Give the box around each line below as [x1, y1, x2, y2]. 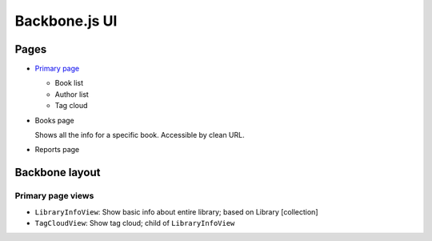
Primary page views [14, 191, 94, 202]
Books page [34, 115, 75, 125]
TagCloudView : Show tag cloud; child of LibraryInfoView [34, 218, 235, 227]
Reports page [34, 145, 80, 155]
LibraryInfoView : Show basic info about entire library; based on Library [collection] [34, 207, 318, 216]
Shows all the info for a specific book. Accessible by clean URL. [34, 131, 245, 140]
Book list [54, 78, 84, 88]
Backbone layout [14, 166, 101, 179]
